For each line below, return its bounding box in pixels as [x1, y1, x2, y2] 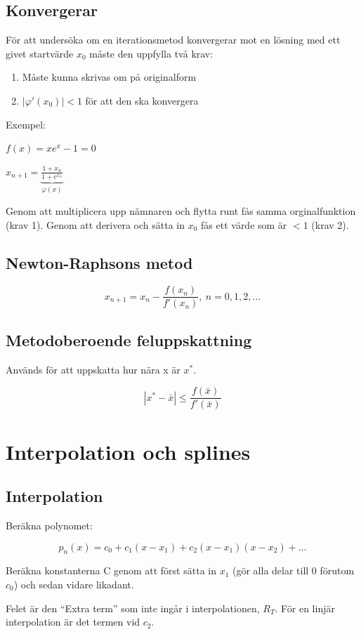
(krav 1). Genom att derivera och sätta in [6, 217, 185, 232]
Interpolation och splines [6, 437, 251, 465]
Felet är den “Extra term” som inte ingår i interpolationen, [6, 600, 260, 615]
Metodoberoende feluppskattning [6, 329, 252, 350]
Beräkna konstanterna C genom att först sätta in [6, 563, 216, 578]
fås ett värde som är [201, 217, 287, 232]
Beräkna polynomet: [6, 517, 93, 532]
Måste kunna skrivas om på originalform [22, 70, 197, 84]
